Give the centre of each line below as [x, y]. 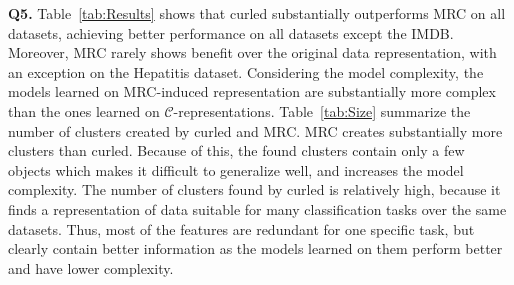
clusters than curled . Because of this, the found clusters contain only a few [236, 150]
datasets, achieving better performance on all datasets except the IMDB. [231, 32]
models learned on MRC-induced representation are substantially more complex [252, 91]
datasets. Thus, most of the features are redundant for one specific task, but [241, 228]
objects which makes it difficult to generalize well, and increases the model [236, 169]
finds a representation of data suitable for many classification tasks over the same [257, 208]
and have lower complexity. [91, 267]
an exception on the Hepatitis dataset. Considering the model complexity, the [246, 71]
